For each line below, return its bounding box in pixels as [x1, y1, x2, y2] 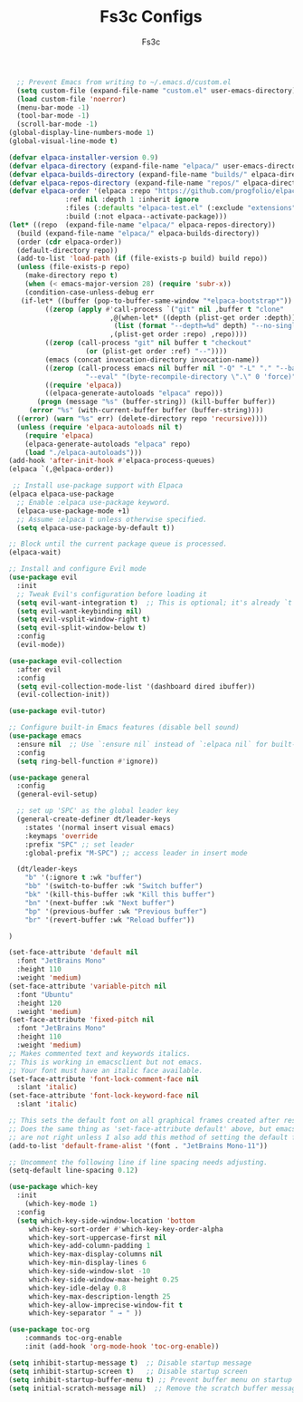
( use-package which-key [8, 1183, 99, 1192]
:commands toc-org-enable [24, 1334, 123, 1343]
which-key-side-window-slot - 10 [28, 1267, 151, 1276]
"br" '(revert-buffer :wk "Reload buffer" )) [24, 915, 195, 924]
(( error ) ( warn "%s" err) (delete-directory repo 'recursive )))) [16, 414, 269, 423]
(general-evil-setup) [16, 790, 99, 799]
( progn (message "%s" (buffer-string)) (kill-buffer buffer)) [36, 397, 277, 407]
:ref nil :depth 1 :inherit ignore [65, 195, 200, 205]
